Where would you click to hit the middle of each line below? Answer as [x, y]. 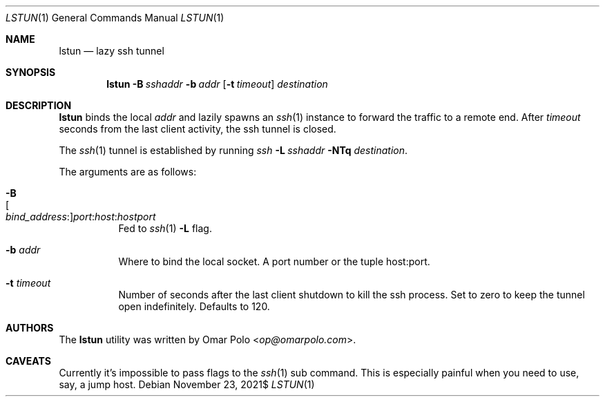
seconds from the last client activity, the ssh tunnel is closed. [198, 129]
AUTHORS [30, 328]
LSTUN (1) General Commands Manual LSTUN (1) [115, 18]
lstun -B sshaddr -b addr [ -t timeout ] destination [217, 84]
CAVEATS [28, 361]
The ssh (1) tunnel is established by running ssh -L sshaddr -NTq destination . [233, 150]
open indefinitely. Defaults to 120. [194, 306]
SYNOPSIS [31, 72]
